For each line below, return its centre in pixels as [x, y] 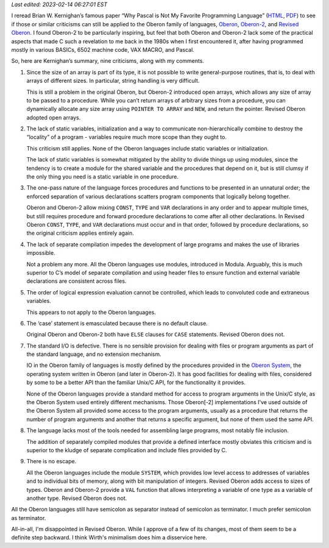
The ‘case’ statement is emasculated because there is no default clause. [117, 323]
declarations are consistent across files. [76, 281]
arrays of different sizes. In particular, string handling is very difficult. [113, 81]
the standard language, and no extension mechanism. [94, 354]
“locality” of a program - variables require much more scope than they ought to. [126, 137]
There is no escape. [51, 461]
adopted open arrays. [54, 117]
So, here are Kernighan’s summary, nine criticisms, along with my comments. [108, 61]
